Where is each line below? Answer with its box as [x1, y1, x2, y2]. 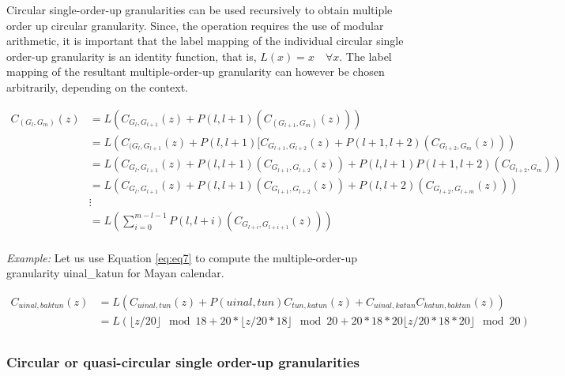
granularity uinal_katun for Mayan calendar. [6, 265, 224, 281]
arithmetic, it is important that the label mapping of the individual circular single [6, 32, 404, 49]
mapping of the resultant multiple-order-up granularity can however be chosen [6, 63, 385, 80]
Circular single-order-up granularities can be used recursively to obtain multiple [6, 2, 393, 17]
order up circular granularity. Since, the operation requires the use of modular [6, 17, 384, 33]
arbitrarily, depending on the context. [6, 78, 189, 95]
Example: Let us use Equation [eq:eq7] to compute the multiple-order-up [6, 249, 358, 265]
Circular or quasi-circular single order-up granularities [6, 352, 360, 371]
